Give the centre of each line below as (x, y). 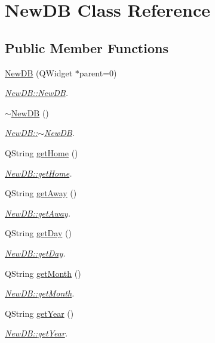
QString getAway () (41, 193)
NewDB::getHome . (39, 173)
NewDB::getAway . (38, 213)
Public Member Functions (87, 47)
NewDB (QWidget (39, 72)
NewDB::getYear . (36, 333)
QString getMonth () (43, 273)
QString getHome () (42, 152)
